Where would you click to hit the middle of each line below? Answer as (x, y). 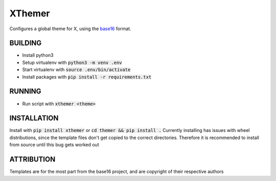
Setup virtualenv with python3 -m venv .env (72, 62)
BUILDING (26, 43)
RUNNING (25, 91)
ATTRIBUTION (32, 159)
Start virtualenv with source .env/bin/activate (76, 70)
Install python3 (38, 55)
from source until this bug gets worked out (54, 145)
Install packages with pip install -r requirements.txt (87, 77)
